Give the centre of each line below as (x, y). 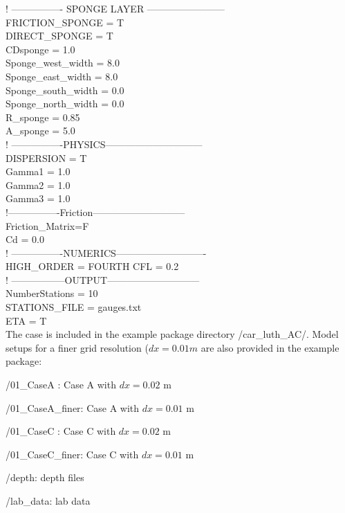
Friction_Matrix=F (47, 225)
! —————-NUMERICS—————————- (106, 252)
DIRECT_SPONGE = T (59, 36)
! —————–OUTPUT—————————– (103, 279)
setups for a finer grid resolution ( (77, 347)
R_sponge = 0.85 (43, 117)
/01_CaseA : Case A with (61, 385)
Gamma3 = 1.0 (38, 198)
